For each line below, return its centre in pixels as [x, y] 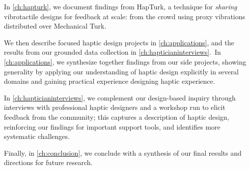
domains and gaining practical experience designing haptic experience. [110, 81]
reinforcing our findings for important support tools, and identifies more [112, 126]
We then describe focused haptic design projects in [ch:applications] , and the [119, 42]
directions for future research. [48, 162]
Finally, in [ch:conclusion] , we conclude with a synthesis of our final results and [123, 152]
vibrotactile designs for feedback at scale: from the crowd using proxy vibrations [125, 16]
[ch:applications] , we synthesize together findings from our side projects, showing [125, 61]
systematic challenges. [37, 136]
